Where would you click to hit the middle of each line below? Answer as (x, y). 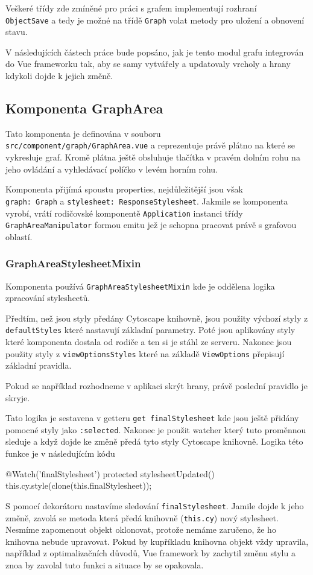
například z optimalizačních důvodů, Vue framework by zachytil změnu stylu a (150, 553)
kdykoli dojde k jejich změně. (59, 76)
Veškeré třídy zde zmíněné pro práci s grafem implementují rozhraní (131, 8)
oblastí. (19, 236)
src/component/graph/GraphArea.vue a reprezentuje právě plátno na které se (150, 145)
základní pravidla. (39, 365)
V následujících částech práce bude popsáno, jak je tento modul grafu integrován (155, 52)
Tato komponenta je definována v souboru (83, 133)
